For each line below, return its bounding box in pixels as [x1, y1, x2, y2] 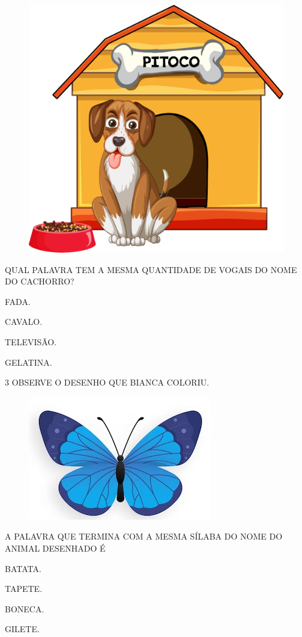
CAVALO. [5, 315, 43, 328]
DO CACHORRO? [5, 275, 74, 288]
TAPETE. [5, 582, 43, 595]
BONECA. [5, 602, 44, 615]
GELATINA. [5, 355, 52, 368]
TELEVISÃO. [5, 335, 57, 348]
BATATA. [5, 562, 41, 574]
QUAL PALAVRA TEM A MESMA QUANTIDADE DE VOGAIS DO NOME [5, 263, 297, 275]
